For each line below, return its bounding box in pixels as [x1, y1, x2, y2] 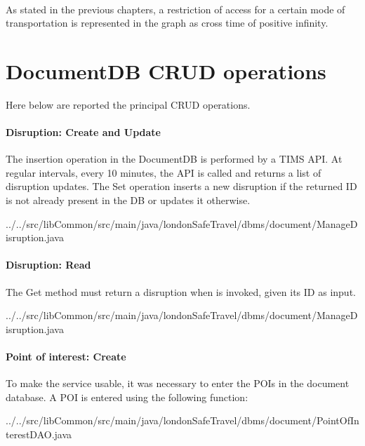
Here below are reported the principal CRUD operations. [6, 97, 251, 111]
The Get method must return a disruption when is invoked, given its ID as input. [6, 284, 356, 299]
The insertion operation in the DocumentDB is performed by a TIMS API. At [6, 151, 343, 166]
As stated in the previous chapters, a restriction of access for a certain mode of [6, 1, 345, 16]
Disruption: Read [6, 257, 91, 272]
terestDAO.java [6, 427, 72, 442]
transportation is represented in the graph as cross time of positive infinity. [6, 15, 328, 30]
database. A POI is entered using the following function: [6, 389, 248, 404]
